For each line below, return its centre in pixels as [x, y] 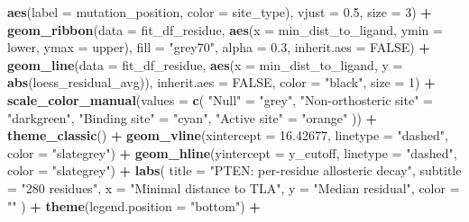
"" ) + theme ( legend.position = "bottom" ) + [134, 205]
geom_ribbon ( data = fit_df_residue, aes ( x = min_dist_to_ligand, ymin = [225, 29]
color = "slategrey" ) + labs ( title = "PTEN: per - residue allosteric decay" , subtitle [234, 170]
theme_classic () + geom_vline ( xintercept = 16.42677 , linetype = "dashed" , [228, 135]
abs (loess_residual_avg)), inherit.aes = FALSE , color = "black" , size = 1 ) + [221, 82]
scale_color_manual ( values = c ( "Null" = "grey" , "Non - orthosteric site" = [220, 99]
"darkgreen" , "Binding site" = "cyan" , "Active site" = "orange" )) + [193, 117]
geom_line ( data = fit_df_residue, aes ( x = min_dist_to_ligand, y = [205, 64]
